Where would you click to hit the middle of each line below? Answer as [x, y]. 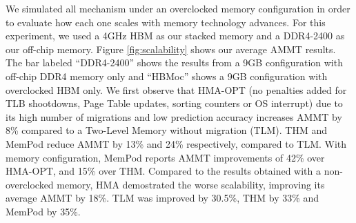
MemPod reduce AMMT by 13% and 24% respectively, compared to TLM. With [176, 143]
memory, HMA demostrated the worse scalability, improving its [191, 184]
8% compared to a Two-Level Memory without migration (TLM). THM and [166, 130]
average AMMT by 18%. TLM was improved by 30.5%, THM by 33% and [162, 198]
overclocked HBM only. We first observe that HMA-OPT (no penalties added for [176, 89]
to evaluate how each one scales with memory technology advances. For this [166, 22]
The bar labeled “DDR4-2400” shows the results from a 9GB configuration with [174, 62]
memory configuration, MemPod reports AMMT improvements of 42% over [165, 157]
